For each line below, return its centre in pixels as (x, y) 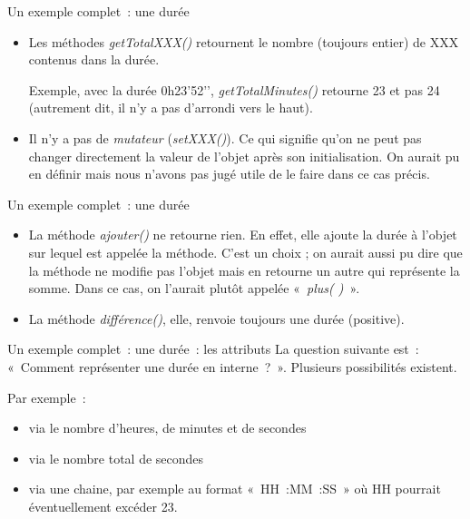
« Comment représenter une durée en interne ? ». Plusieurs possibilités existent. (232, 366)
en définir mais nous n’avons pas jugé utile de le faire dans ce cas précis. (229, 174)
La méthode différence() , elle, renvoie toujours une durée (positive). (216, 318)
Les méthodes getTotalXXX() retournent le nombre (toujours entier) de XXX (244, 41)
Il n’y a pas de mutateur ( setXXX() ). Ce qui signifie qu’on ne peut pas (225, 137)
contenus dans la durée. (94, 59)
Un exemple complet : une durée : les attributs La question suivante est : (213, 349)
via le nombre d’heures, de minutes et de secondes (167, 428)
